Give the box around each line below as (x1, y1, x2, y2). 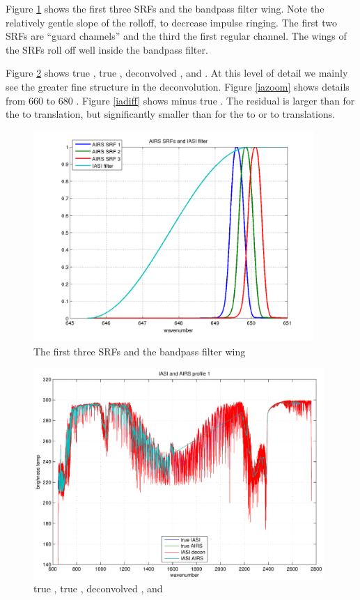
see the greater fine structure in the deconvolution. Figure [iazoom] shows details (6, 79, 350, 93)
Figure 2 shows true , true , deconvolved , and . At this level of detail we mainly (6, 66, 348, 80)
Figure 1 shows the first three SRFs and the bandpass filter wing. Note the (6, 1, 324, 15)
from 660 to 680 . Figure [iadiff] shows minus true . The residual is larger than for (6, 93, 355, 107)
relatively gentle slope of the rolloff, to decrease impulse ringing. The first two (6, 15, 338, 29)
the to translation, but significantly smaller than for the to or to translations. (6, 107, 336, 121)
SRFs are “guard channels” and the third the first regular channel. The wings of (6, 29, 347, 43)
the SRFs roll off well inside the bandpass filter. (6, 42, 208, 56)
